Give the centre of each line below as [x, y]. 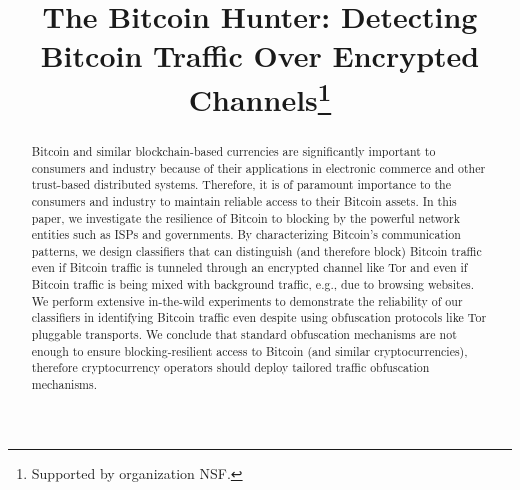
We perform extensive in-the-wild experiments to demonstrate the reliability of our [247, 300]
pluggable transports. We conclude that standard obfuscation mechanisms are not [244, 334]
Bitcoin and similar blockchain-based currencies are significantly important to [233, 150]
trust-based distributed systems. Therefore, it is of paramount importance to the [241, 184]
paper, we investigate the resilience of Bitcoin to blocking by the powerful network [245, 217]
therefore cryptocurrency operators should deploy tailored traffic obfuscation [230, 367]
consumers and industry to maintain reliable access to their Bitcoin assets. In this [244, 200]
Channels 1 [260, 96]
